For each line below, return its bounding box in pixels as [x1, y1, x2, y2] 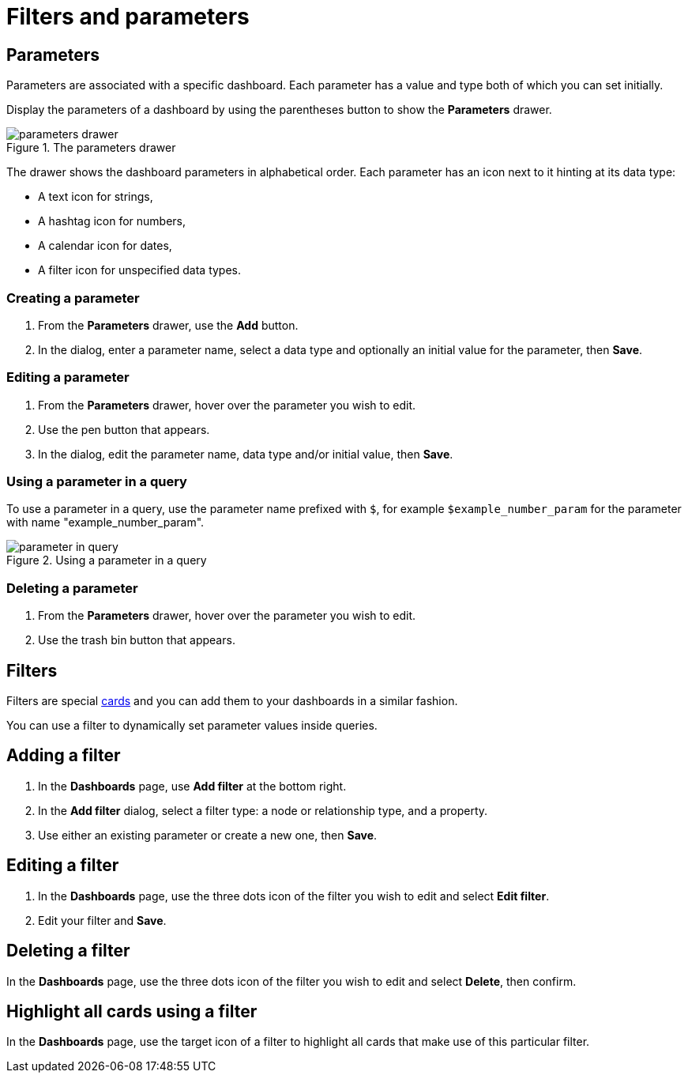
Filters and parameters [6, 3, 250, 30]
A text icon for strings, [38, 190, 153, 204]
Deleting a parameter [6, 579, 138, 596]
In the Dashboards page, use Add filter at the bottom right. [38, 779, 347, 793]
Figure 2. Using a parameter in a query [6, 553, 207, 568]
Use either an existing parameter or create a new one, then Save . [38, 828, 378, 842]
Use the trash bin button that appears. [38, 633, 235, 647]
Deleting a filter [6, 941, 130, 961]
